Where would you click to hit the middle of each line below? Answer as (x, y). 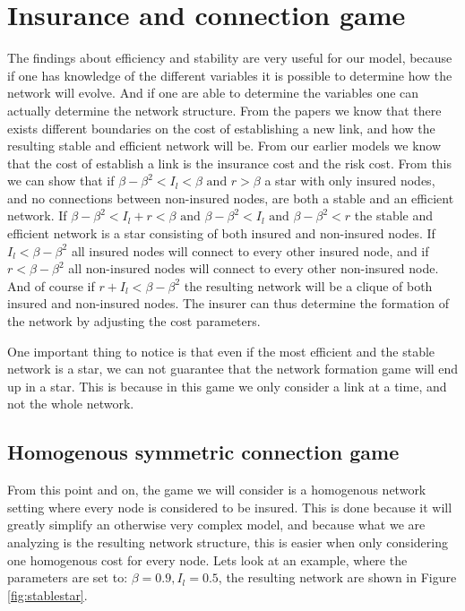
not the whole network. (71, 404)
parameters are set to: (68, 577)
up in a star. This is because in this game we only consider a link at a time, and (227, 386)
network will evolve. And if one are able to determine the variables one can (213, 93)
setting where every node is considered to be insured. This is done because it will (230, 507)
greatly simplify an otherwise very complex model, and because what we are (216, 525)
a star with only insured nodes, (350, 181)
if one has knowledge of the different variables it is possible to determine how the (230, 75)
